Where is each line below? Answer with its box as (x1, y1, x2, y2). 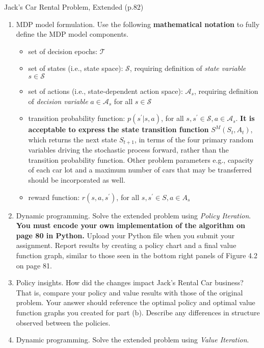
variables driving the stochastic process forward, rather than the (28, 144, 229, 155)
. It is (235, 113, 255, 123)
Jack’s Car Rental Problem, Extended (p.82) (4, 2, 144, 12)
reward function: (28, 191, 80, 202)
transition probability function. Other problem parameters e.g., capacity (28, 154, 254, 165)
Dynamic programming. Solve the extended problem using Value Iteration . (16, 334, 249, 345)
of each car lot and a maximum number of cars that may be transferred (28, 164, 252, 175)
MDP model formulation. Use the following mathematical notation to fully (16, 18, 260, 29)
